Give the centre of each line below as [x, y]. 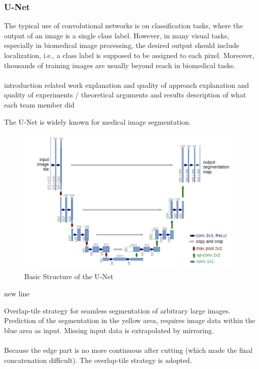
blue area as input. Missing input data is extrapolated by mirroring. [109, 330]
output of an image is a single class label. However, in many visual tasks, [117, 35]
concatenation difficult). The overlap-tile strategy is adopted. [98, 360]
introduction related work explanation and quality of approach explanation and [126, 85]
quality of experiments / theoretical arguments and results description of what [125, 95]
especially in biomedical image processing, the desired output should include [122, 45]
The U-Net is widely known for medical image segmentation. [98, 121]
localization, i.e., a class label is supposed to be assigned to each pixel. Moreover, [129, 55]
